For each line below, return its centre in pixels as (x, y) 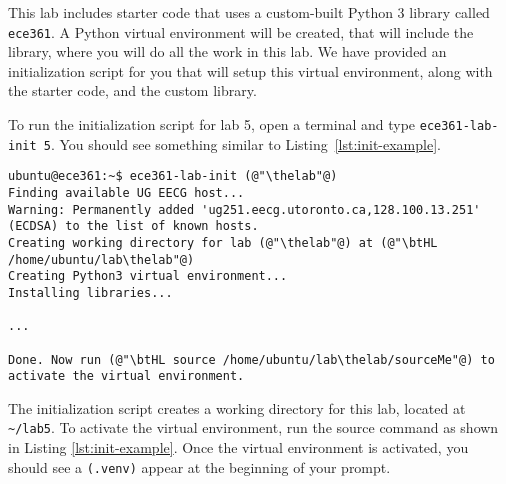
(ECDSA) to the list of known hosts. (133, 226)
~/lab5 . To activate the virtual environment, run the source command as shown (253, 427)
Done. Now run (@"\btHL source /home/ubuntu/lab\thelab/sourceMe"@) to (251, 359)
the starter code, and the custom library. (132, 90)
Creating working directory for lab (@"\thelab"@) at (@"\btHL (223, 242)
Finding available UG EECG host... (126, 193)
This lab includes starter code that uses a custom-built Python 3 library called (249, 12)
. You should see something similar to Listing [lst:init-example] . (245, 143)
